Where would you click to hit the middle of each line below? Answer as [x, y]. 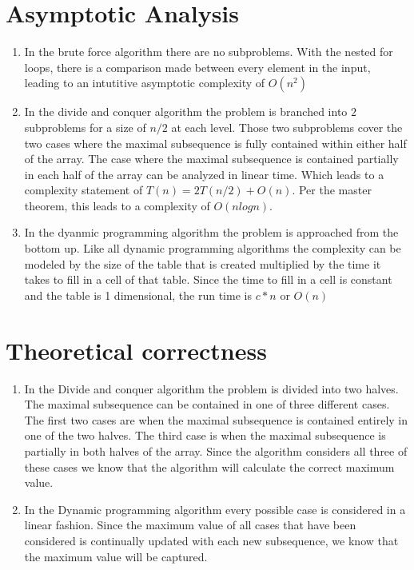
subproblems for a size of [85, 127]
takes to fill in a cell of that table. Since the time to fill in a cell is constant [208, 279]
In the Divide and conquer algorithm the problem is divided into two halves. [211, 388]
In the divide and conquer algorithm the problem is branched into [186, 112]
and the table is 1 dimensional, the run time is [138, 295]
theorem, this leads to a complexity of [117, 205]
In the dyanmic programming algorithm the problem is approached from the [211, 232]
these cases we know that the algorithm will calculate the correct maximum [209, 466]
